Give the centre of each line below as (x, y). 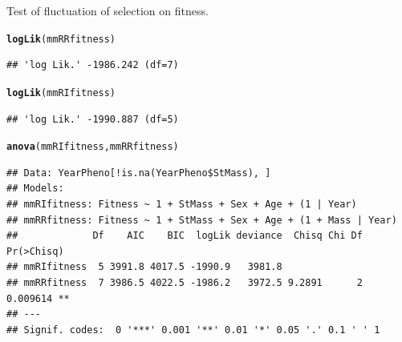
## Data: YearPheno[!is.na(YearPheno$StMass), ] (139, 173)
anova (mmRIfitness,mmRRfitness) (93, 147)
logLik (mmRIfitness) (61, 93)
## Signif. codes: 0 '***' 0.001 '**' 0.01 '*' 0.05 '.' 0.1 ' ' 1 (193, 330)
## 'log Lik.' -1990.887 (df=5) (93, 119)
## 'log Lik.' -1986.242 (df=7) (93, 65)
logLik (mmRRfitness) (61, 39)
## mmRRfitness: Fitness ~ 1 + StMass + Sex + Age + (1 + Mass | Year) (202, 220)
